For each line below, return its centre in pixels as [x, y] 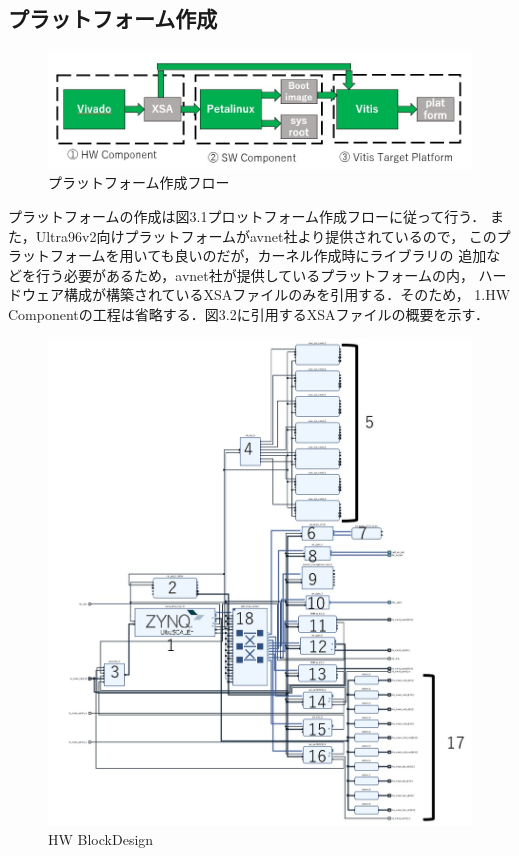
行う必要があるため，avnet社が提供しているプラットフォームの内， [254, 274]
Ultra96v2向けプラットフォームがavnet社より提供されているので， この [266, 235]
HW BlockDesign [101, 839]
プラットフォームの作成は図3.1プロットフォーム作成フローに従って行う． [247, 216]
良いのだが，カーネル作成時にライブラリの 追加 [330, 255]
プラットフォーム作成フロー [139, 182]
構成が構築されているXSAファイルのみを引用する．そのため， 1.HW [287, 294]
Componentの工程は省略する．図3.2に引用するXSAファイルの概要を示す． [248, 313]
